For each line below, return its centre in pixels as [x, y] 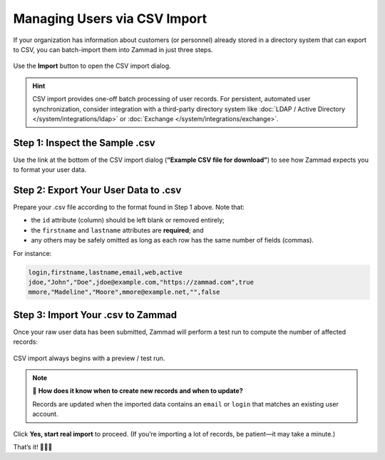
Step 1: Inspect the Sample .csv [84, 143]
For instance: [32, 253]
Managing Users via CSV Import [110, 19]
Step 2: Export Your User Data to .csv [97, 190]
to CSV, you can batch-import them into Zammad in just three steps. [113, 49]
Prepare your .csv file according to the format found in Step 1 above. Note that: [129, 208]
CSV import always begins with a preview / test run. [89, 358]
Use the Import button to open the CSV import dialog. [92, 66]
